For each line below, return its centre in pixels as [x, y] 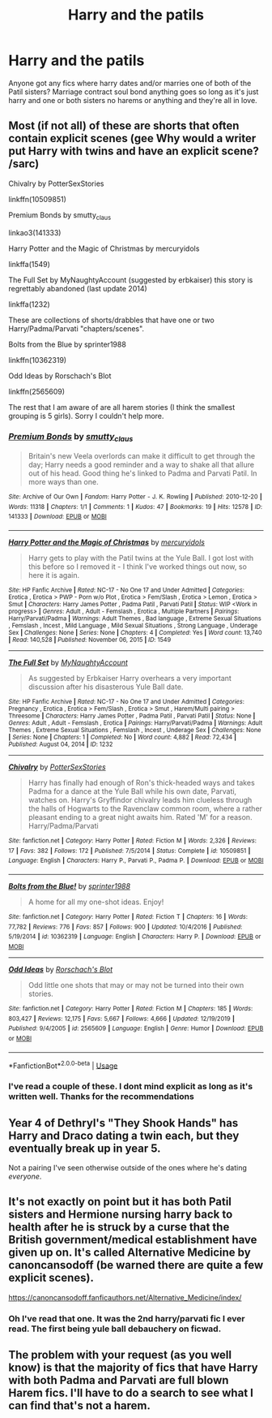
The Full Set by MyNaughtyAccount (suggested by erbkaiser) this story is [131, 280]
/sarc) [24, 164]
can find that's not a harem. [80, 1406]
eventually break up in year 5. [85, 1148]
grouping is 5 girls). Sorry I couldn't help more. [86, 416]
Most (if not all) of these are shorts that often [124, 126]
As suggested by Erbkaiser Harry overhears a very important [130, 679]
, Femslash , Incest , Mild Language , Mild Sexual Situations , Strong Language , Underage [133, 626]
